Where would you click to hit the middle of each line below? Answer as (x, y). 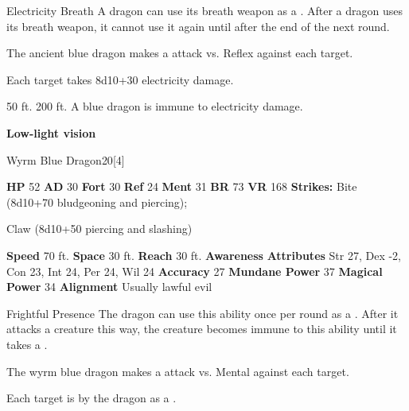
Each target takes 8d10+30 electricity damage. (120, 79)
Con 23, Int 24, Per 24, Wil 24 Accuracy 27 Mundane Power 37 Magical (195, 271)
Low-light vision (51, 132)
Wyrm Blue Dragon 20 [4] (66, 159)
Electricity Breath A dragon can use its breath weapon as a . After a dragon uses (204, 10)
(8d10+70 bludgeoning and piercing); (97, 202)
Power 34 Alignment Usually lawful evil (109, 287)
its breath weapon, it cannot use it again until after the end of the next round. (198, 26)
